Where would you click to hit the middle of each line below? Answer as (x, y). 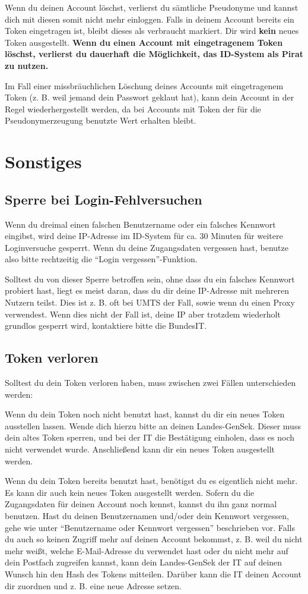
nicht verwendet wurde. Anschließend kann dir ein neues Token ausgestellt (140, 449)
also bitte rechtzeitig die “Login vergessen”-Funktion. (101, 259)
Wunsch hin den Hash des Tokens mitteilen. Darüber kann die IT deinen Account (153, 573)
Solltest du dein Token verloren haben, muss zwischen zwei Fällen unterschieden (150, 383)
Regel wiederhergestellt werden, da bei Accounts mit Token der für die (133, 109)
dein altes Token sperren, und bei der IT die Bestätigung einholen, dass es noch (150, 437)
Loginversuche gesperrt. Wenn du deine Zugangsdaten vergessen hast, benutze (147, 247)
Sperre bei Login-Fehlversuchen (104, 199)
